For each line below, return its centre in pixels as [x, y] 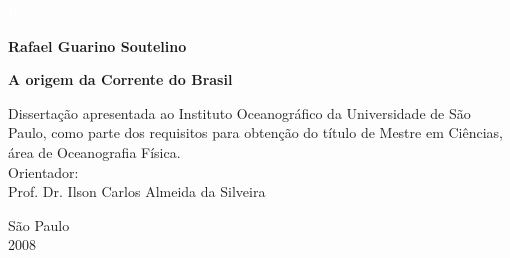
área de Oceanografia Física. [94, 151]
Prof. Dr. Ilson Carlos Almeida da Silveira [137, 191]
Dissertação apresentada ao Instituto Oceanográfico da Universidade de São [239, 112]
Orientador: [43, 171]
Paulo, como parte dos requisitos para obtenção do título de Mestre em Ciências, [255, 132]
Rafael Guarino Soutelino [97, 45]
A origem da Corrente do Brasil [120, 79]
